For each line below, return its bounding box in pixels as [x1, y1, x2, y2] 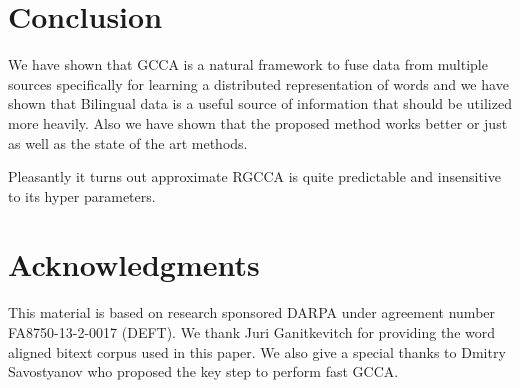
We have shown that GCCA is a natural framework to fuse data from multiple [8, 54, 488, 75]
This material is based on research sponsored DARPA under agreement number [8, 302, 496, 323]
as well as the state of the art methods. [8, 132, 248, 153]
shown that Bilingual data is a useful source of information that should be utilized [8, 93, 512, 114]
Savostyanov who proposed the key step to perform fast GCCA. [8, 361, 399, 382]
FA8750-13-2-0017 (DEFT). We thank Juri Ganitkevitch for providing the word [8, 322, 496, 342]
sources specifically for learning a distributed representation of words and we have [8, 73, 509, 94]
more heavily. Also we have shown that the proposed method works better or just [8, 112, 508, 133]
